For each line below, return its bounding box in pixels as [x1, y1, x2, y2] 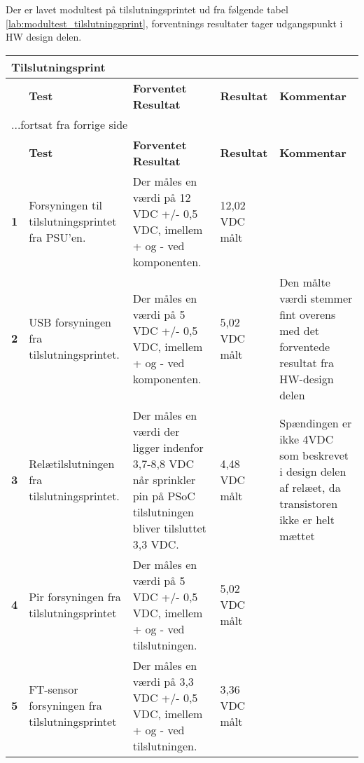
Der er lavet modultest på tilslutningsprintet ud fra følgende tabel [6, 2, 288, 16]
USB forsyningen [29, 314, 111, 331]
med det [279, 322, 320, 338]
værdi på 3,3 [132, 673, 194, 689]
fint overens [279, 305, 336, 322]
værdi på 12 [132, 188, 191, 205]
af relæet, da [279, 479, 341, 496]
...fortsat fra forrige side [11, 116, 128, 132]
